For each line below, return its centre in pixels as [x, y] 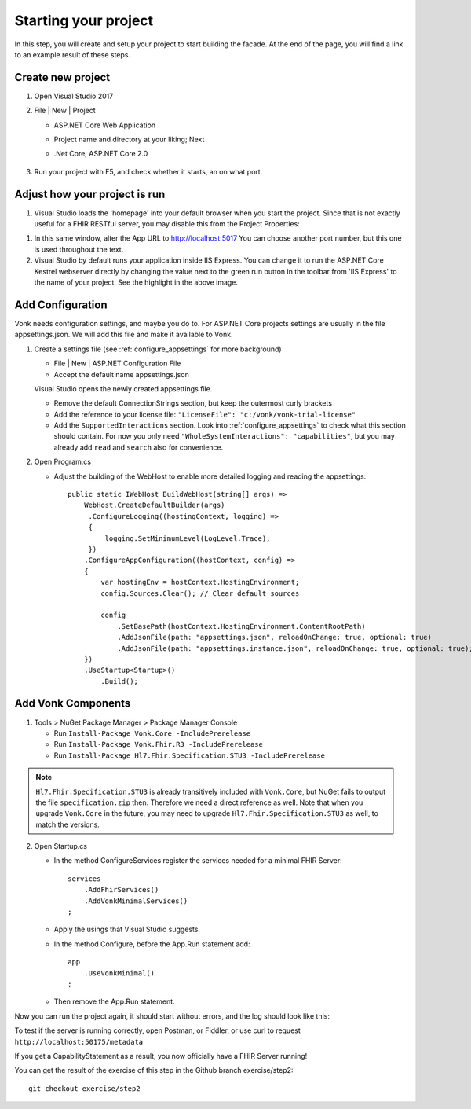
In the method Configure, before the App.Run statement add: [152, 944]
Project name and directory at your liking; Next [129, 140]
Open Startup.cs [61, 846]
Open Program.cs [63, 462]
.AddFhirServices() [121, 890]
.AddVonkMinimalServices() [136, 901]
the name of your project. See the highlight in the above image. [136, 282]
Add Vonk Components [73, 703]
